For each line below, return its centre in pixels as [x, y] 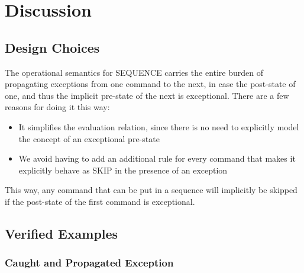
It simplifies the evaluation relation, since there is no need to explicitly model [159, 126]
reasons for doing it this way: [57, 107]
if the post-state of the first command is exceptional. [100, 201]
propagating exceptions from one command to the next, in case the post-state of [150, 84]
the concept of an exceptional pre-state [89, 138]
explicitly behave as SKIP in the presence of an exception [123, 170]
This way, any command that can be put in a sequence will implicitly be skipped [151, 190]
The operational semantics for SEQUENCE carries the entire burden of [134, 72]
